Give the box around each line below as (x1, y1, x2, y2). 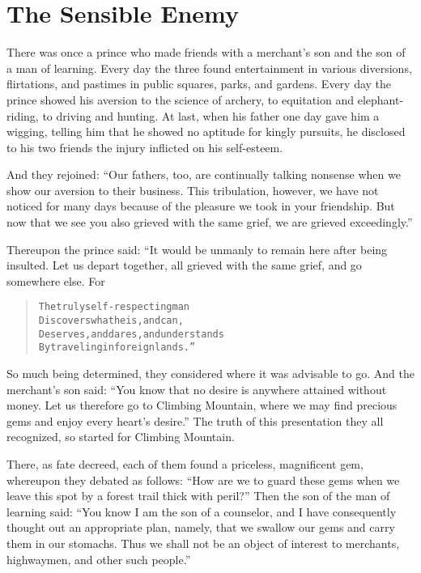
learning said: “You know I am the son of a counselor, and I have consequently (6, 503, 397, 520)
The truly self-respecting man (38, 301, 189, 313)
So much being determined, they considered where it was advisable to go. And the (6, 365, 415, 382)
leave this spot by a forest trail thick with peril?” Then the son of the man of (6, 487, 390, 504)
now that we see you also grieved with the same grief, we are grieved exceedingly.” (6, 214, 413, 231)
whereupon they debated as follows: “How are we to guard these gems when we (6, 471, 400, 488)
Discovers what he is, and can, (38, 315, 184, 327)
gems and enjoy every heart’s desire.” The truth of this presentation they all (6, 412, 384, 429)
